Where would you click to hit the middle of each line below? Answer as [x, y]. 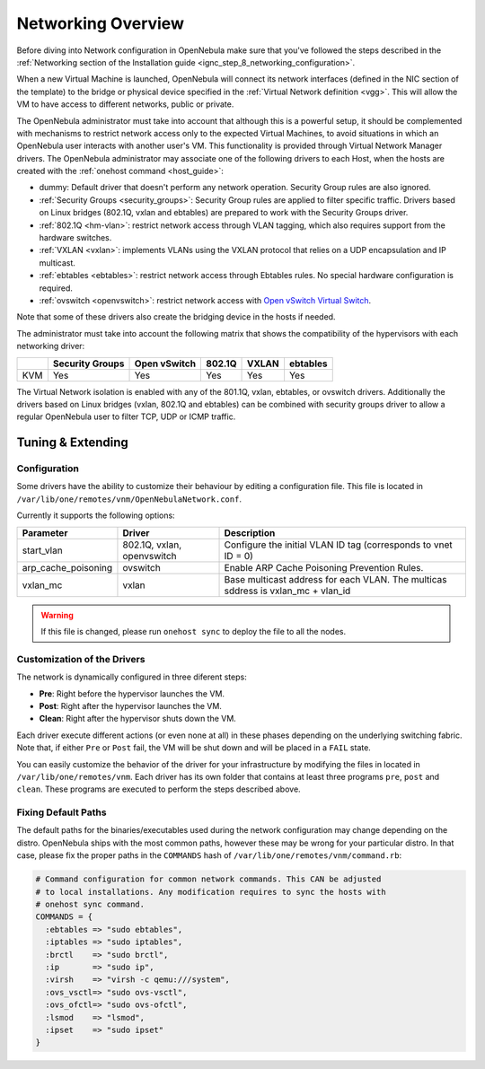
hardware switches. [75, 238]
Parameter [45, 532]
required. [56, 288]
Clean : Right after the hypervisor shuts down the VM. [138, 719]
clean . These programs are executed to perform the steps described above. [159, 789]
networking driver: [51, 346]
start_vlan [42, 550]
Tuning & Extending [73, 443]
